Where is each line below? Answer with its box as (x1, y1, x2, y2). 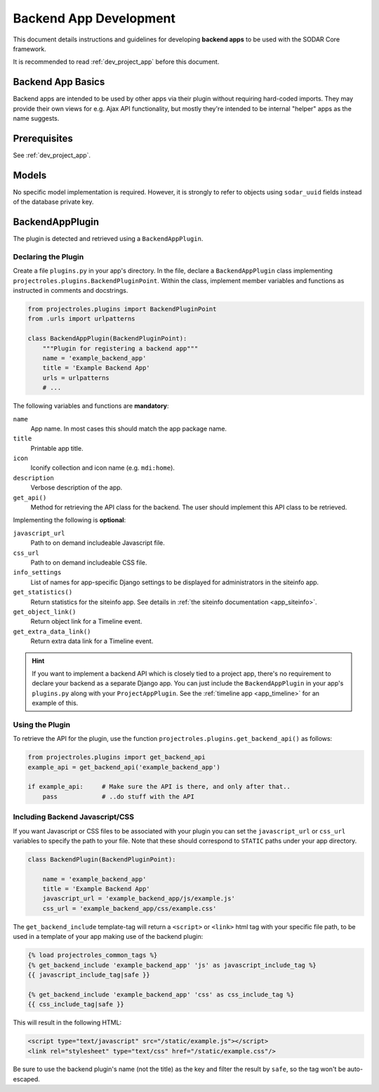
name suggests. (13, 114, 60, 123)
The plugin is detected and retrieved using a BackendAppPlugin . (13, 235, 204, 243)
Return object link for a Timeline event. (30, 617, 142, 626)
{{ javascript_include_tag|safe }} (27, 971, 150, 979)
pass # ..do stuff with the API (42, 792, 194, 801)
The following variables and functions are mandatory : (13, 402, 169, 410)
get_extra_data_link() (13, 627, 91, 636)
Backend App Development (13, 11, 175, 26)
